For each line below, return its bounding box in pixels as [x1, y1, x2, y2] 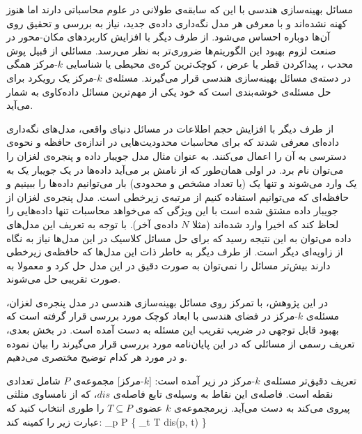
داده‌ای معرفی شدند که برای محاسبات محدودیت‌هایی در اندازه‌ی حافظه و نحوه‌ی [6, 135, 339, 149]
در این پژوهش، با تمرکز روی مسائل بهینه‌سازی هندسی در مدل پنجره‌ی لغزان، [6, 294, 329, 309]
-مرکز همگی [6, 57, 58, 71]
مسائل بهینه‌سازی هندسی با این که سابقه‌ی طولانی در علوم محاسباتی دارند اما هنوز [6, 2, 353, 16]
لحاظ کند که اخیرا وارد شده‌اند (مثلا [192, 216, 339, 231]
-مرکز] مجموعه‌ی [73, 373, 144, 387]
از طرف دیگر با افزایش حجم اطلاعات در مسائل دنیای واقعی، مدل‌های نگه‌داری [6, 121, 334, 135]
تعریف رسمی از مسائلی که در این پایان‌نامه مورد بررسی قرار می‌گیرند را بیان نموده [6, 336, 355, 350]
